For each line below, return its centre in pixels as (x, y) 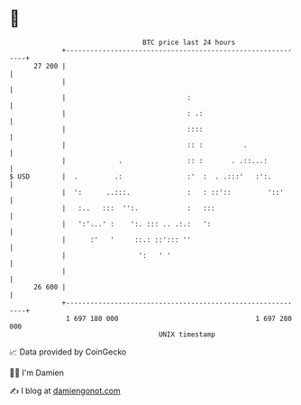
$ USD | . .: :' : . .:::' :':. (141, 176)
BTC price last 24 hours (189, 42)
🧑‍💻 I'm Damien (37, 373)
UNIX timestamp (187, 334)
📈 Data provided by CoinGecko (68, 352)
